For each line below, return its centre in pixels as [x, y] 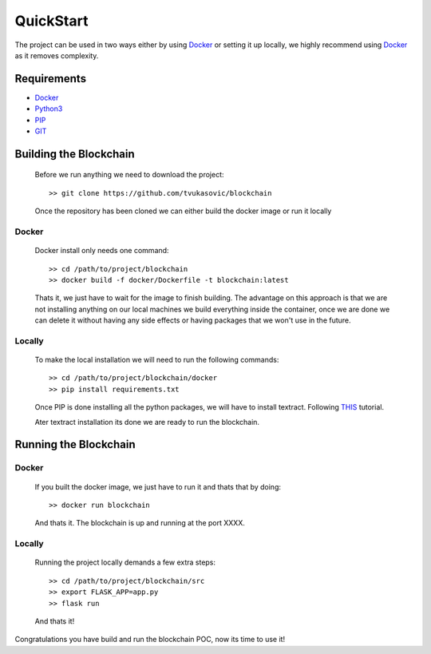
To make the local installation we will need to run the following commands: [157, 360]
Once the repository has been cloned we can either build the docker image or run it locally [183, 211]
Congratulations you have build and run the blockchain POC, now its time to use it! [150, 640]
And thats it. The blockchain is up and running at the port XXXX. [140, 523]
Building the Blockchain [75, 154]
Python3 [49, 109]
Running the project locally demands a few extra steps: [125, 562]
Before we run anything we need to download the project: [129, 175]
